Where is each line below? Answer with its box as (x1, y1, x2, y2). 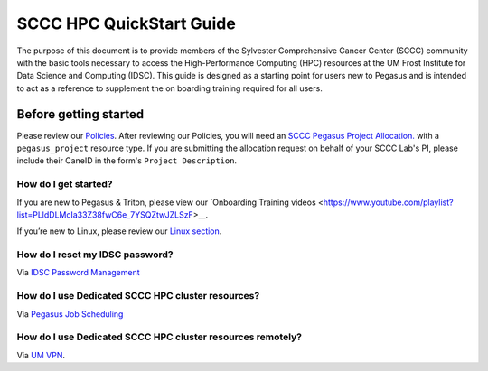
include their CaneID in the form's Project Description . (16, 155, 238, 166)
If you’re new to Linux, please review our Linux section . (16, 226, 222, 237)
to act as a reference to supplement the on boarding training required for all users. (16, 82, 323, 94)
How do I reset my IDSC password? (16, 248, 174, 261)
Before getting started (16, 107, 145, 122)
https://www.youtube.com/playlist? (323, 197, 454, 208)
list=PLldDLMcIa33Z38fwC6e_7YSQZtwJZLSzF (16, 209, 193, 220)
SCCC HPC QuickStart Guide (16, 14, 237, 33)
